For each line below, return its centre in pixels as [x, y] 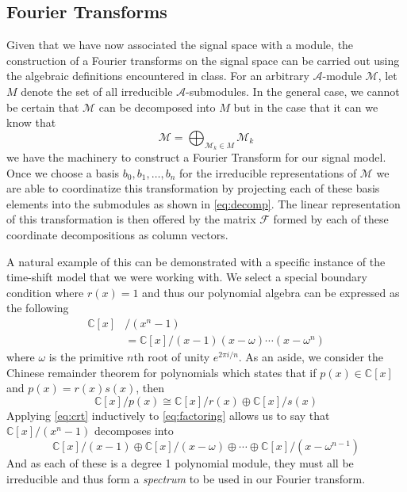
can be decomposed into [157, 107]
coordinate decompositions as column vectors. [117, 234]
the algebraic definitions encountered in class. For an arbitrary [158, 76]
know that [31, 122]
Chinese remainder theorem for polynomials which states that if [161, 372]
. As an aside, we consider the [311, 356]
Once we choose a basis [63, 172]
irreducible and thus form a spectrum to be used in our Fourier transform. [186, 478]
